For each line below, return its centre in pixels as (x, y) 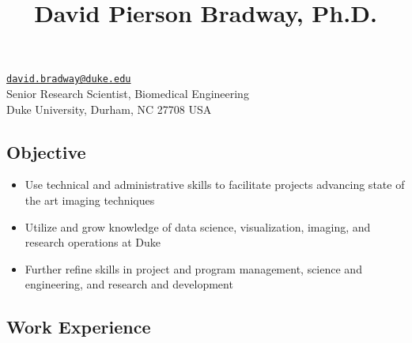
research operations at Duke (93, 242)
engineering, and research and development (129, 284)
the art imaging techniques (90, 200)
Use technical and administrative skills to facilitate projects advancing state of (215, 185)
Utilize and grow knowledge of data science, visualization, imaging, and (198, 226)
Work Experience (79, 327)
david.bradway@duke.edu (69, 79)
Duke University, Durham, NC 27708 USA (109, 109)
